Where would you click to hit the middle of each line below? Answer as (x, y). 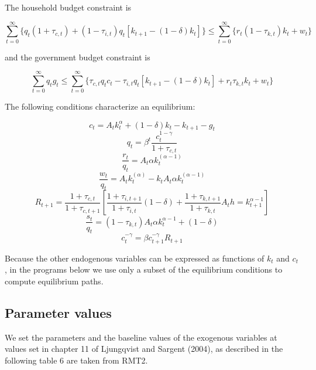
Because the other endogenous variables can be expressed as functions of (135, 258)
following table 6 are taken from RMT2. (76, 360)
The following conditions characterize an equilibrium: (100, 106)
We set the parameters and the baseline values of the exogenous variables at (141, 337)
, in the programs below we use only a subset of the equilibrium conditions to (144, 269)
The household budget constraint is (68, 7)
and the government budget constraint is (78, 57)
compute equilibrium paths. (54, 281)
